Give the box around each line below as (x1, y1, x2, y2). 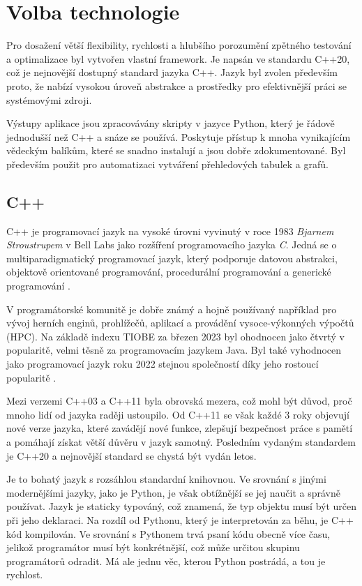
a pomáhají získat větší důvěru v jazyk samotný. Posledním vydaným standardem (6, 434, 356, 449)
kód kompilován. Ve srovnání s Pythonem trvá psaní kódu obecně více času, (6, 526, 331, 541)
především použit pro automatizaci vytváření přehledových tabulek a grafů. (6, 156, 329, 171)
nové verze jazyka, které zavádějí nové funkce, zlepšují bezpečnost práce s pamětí (6, 421, 353, 435)
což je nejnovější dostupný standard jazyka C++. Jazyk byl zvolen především (6, 65, 338, 80)
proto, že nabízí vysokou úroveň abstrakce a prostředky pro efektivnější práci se (6, 78, 347, 93)
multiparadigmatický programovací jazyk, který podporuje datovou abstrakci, (6, 250, 338, 265)
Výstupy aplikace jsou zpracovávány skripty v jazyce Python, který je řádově (6, 116, 335, 130)
